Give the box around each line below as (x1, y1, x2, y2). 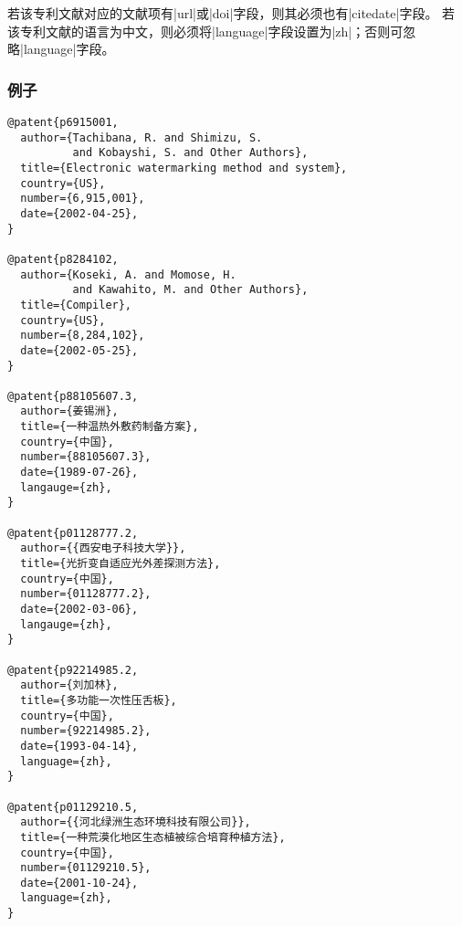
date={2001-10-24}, (20, 876, 139, 889)
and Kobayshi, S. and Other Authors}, (72, 146, 309, 160)
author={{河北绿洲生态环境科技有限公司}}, (20, 816, 251, 829)
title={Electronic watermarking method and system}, (20, 161, 348, 174)
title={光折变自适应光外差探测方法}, (20, 557, 221, 571)
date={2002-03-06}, (20, 603, 139, 616)
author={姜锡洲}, (20, 405, 119, 418)
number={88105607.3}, (20, 450, 152, 464)
